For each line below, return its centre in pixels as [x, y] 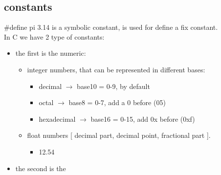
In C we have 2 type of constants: [54, 36]
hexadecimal [57, 119]
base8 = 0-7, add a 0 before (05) [117, 102]
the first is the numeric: [51, 53]
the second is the [41, 168]
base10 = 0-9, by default [113, 86]
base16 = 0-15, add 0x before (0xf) [143, 119]
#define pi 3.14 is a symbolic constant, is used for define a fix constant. [111, 27]
